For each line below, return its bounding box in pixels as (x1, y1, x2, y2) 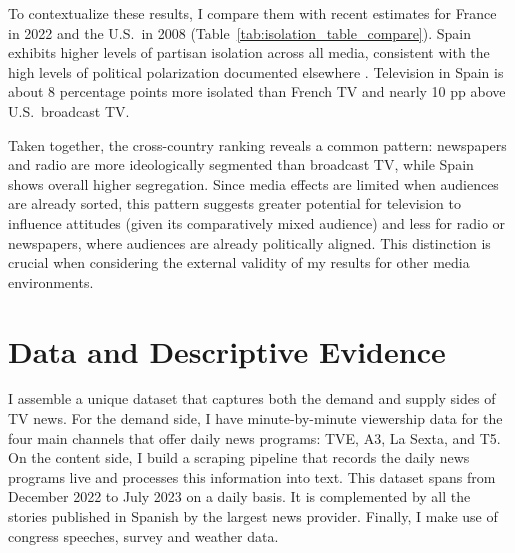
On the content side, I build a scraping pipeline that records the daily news (8, 447, 470, 468)
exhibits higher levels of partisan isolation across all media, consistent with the (8, 42, 490, 63)
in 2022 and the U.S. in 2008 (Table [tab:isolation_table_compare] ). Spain (8, 22, 471, 43)
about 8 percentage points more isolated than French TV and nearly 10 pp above (8, 81, 506, 102)
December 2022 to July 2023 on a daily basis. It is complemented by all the (8, 486, 471, 507)
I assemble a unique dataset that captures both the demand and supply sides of (8, 388, 496, 409)
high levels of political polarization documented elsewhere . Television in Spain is (8, 61, 504, 82)
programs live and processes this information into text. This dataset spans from (8, 466, 496, 487)
